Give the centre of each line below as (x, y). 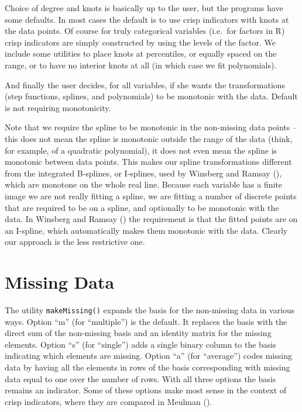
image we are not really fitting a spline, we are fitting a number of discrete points (151, 195)
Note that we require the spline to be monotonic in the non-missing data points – (151, 127)
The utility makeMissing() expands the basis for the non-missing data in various (150, 310)
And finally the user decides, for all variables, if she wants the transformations (145, 84)
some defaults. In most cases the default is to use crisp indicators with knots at (147, 19)
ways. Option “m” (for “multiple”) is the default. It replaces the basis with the (146, 321)
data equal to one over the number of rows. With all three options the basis (140, 378)
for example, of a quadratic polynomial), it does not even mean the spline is (141, 150)
